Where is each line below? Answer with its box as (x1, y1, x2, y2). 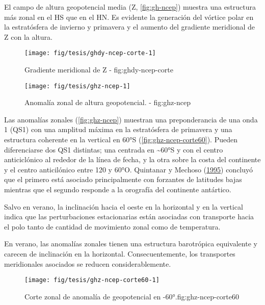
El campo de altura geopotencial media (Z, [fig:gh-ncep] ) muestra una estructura (4, 2, 256, 12)
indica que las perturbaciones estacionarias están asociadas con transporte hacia (4, 211, 254, 222)
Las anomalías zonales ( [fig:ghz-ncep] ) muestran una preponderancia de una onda (4, 114, 258, 124)
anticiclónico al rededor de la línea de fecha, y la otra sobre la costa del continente (4, 154, 261, 165)
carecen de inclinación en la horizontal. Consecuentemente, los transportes (4, 248, 235, 259)
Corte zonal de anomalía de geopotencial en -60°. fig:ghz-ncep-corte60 (24, 291, 240, 301)
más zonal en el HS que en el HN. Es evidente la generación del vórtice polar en (4, 11, 254, 22)
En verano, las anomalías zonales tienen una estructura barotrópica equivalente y (4, 238, 257, 249)
